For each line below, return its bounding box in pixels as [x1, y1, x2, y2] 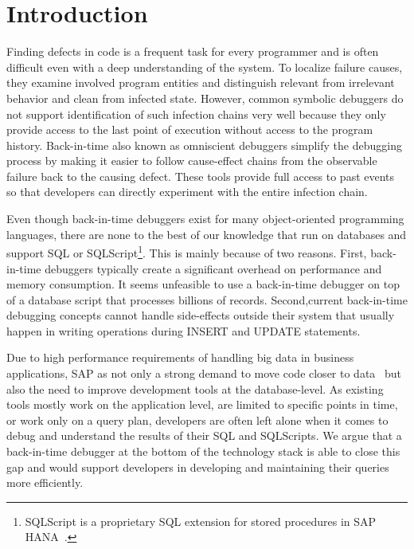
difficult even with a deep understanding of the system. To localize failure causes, [6, 58, 403, 75]
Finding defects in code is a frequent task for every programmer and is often [6, 43, 379, 60]
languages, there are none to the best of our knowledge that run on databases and [6, 225, 407, 242]
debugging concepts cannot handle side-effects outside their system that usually [6, 307, 395, 324]
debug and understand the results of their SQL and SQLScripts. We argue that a [6, 427, 402, 444]
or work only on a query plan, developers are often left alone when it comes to [6, 411, 389, 428]
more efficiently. [6, 474, 84, 491]
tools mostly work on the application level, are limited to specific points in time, [6, 396, 398, 413]
